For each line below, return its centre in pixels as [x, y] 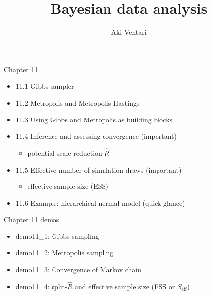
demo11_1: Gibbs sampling [57, 236]
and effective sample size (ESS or [125, 286]
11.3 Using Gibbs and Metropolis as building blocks [94, 119]
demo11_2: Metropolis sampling [65, 253]
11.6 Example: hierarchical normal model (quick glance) [100, 203]
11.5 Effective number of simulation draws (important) [99, 169]
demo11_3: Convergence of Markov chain [79, 269]
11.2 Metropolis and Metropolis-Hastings [78, 102]
